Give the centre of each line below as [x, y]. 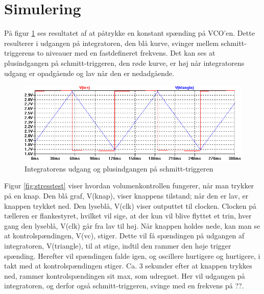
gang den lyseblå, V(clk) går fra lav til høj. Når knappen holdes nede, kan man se [132, 225]
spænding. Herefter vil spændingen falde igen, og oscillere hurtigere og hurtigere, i [132, 255]
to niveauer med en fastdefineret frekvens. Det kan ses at [126, 53]
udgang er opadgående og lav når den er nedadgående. [89, 73]
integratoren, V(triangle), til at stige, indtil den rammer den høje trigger [118, 246]
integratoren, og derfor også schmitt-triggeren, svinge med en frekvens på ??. [124, 286]
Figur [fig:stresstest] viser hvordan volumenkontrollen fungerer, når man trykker [129, 186]
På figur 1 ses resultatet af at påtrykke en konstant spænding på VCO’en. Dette [129, 33]
